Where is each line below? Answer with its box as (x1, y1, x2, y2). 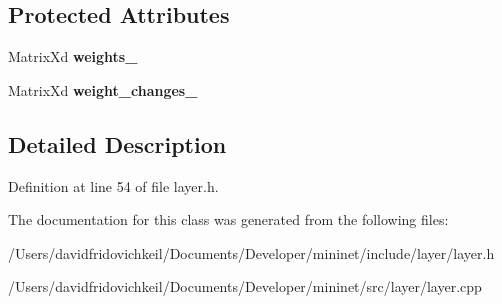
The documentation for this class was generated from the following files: (8, 209, 449, 230)
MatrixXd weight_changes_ (8, 79, 198, 100)
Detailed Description (8, 128, 227, 159)
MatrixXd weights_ (8, 46, 138, 67)
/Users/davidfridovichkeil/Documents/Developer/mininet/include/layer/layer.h (8, 242, 495, 263)
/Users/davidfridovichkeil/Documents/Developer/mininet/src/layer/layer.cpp (8, 276, 482, 297)
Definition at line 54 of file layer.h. (8, 175, 219, 196)
